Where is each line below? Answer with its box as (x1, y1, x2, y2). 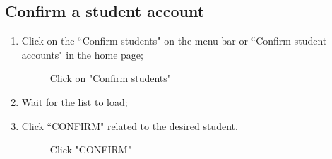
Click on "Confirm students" (49, 71, 172, 86)
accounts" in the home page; (21, 47, 143, 61)
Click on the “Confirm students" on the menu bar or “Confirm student (21, 33, 327, 48)
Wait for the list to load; (21, 94, 128, 109)
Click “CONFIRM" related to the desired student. (21, 118, 238, 133)
